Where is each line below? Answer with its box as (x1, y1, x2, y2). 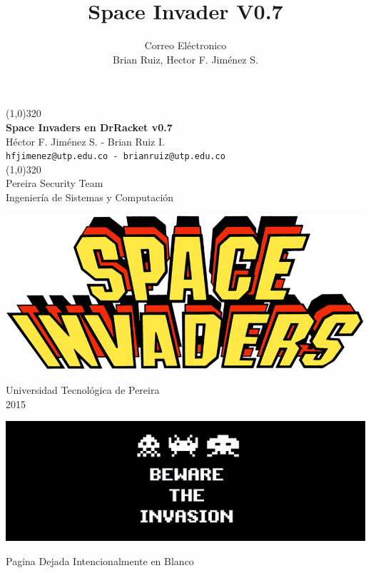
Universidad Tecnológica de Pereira (6, 382, 160, 397)
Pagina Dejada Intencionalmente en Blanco (6, 553, 194, 568)
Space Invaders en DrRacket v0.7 (6, 119, 173, 134)
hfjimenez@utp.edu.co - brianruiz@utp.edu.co (6, 151, 225, 162)
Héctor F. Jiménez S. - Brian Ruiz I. (6, 133, 165, 148)
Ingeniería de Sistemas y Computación (6, 189, 174, 204)
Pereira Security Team (6, 176, 103, 191)
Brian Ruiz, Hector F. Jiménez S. (113, 51, 258, 66)
